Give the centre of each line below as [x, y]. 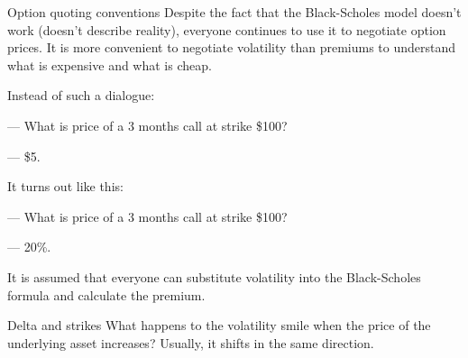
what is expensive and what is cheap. [110, 64]
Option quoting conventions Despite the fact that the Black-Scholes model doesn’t [234, 12]
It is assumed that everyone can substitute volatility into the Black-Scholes [214, 276]
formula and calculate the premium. [106, 294]
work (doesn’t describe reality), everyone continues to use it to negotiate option [227, 29]
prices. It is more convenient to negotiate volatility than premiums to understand [232, 47]
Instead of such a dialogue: [81, 95]
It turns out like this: [65, 186]
